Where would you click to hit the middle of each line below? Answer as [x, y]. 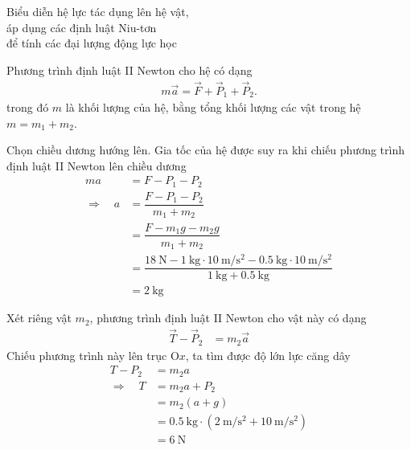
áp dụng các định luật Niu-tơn [82, 27]
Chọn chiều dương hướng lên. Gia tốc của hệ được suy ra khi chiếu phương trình [205, 150]
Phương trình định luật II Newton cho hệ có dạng [129, 70]
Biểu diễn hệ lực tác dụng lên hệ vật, [98, 11]
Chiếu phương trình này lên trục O [93, 355]
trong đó [28, 107]
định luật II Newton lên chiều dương [97, 165]
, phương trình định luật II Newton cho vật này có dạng [228, 318]
